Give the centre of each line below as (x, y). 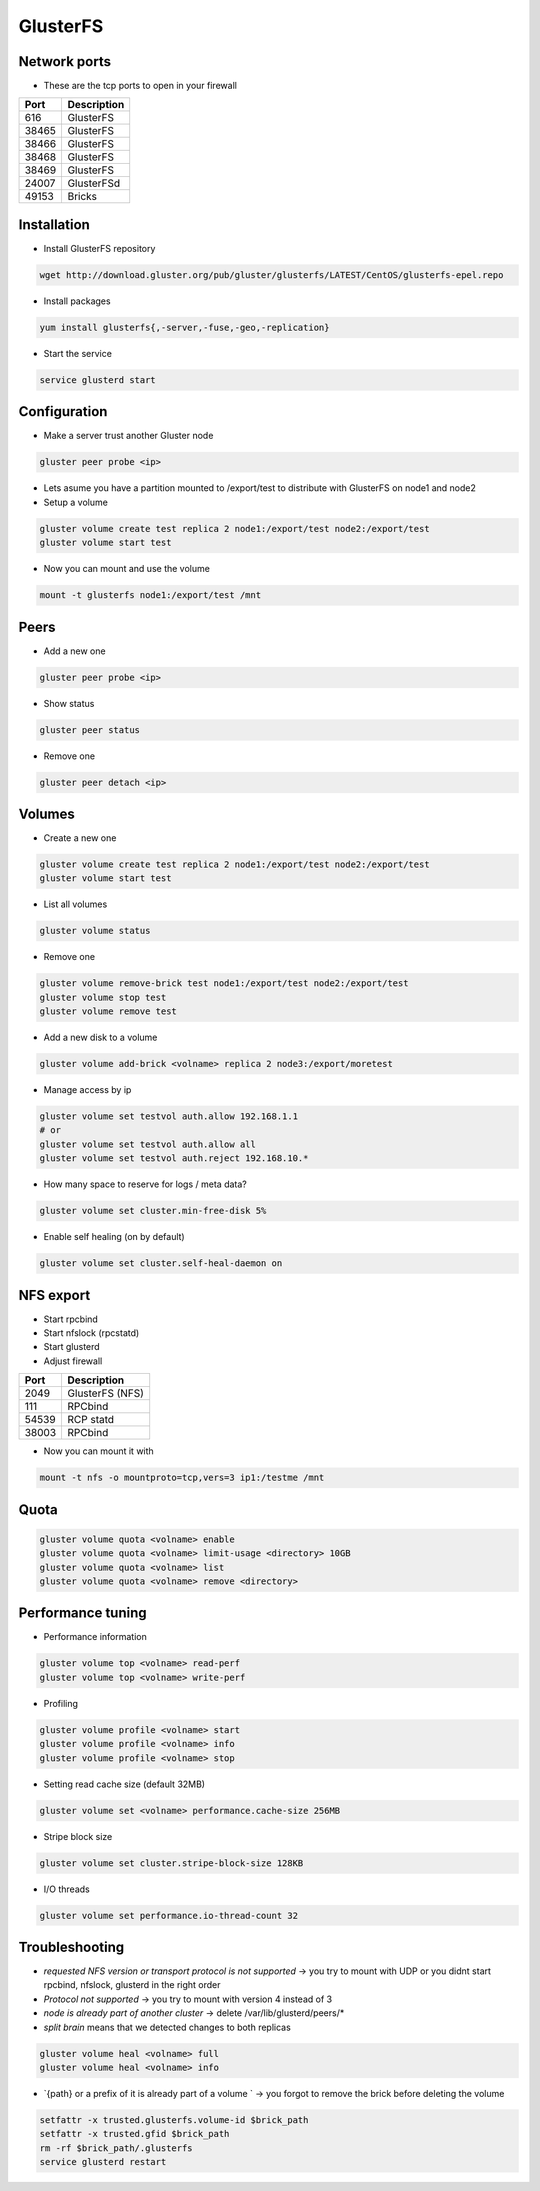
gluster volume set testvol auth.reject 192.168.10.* (174, 1158)
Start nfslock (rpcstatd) (91, 1333)
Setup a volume (76, 502)
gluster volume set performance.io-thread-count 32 (169, 1915)
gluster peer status (89, 729)
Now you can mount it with (98, 1451)
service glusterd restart (103, 2162)
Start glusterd (71, 1347)
